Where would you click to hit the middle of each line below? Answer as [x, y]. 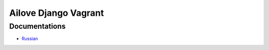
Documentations [37, 26]
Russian [30, 39]
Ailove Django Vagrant [57, 13]
